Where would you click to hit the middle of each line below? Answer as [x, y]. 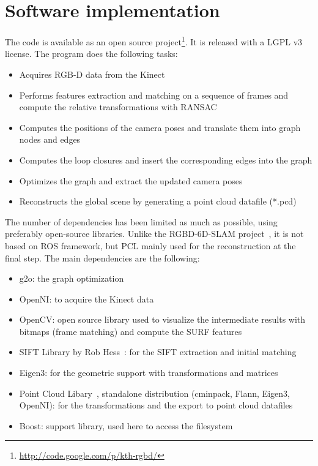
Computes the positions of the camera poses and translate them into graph [160, 127]
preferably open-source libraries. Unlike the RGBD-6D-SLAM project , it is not [154, 234]
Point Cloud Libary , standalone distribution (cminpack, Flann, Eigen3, [154, 393]
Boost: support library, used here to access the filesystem [126, 425]
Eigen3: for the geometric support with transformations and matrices [149, 373]
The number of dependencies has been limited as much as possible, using [141, 221]
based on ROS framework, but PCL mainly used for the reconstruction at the [150, 245]
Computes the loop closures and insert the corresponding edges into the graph [166, 160]
